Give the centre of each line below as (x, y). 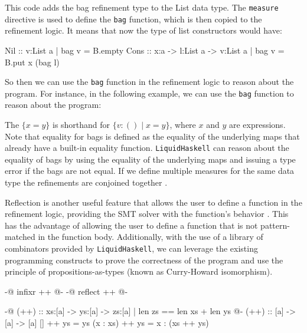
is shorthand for (81, 124)
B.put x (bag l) (32, 62)
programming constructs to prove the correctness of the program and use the (144, 260)
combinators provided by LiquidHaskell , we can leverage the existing (131, 248)
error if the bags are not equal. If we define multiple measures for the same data (150, 171)
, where (183, 124)
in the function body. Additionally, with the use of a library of (151, 237)
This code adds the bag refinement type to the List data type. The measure (142, 7)
